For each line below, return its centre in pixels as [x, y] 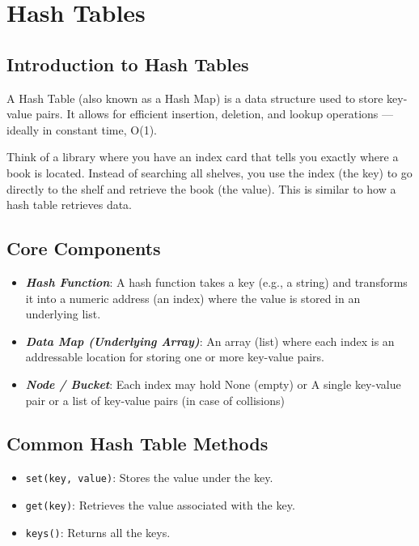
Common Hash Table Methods [138, 444]
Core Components [84, 248]
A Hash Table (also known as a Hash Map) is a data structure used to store [195, 98]
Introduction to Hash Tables [128, 64]
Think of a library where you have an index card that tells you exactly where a [203, 157]
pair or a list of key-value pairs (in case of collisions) [155, 400]
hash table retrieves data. [70, 205]
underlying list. [63, 314]
